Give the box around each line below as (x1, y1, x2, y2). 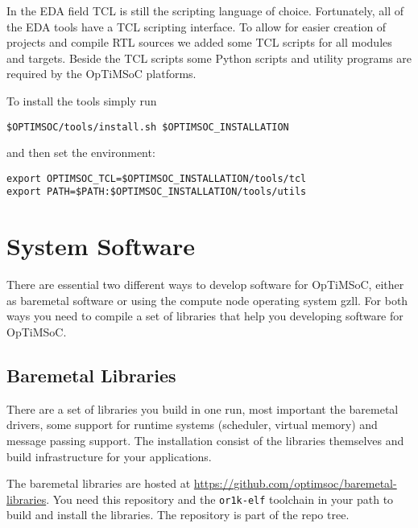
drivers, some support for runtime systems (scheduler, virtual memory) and (6, 416, 378, 433)
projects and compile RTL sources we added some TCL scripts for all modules (6, 34, 392, 51)
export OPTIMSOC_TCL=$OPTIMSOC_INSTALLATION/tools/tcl (6, 172, 307, 184)
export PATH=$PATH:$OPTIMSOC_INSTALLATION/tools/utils (6, 186, 307, 198)
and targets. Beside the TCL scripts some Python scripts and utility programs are (6, 49, 412, 66)
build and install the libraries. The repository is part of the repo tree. (6, 506, 350, 523)
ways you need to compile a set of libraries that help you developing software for (6, 307, 404, 324)
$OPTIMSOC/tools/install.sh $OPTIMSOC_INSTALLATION (6, 121, 289, 133)
